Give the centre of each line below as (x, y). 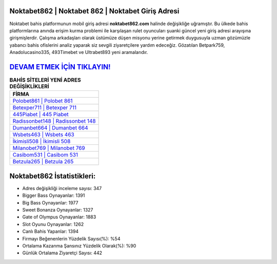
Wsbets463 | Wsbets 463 (43, 135)
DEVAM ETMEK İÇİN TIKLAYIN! (60, 67)
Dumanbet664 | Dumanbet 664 (50, 128)
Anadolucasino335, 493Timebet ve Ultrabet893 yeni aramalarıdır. (79, 52)
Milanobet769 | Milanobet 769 (49, 148)
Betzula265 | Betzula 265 (43, 162)
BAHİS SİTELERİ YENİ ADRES (45, 80)
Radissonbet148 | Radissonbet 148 (54, 121)
